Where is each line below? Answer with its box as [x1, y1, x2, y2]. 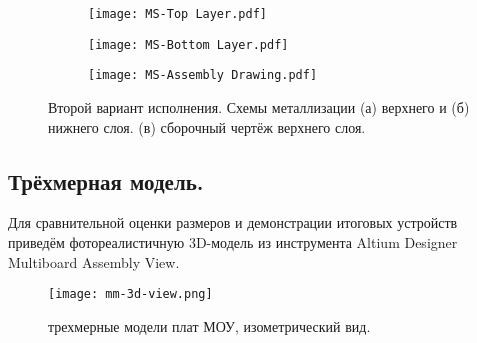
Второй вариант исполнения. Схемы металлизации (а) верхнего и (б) [48, 96, 470, 117]
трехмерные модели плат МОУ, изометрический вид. [48, 315, 371, 336]
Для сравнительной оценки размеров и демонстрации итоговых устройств [8, 212, 458, 233]
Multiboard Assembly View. [8, 251, 180, 272]
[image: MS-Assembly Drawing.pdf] [88, 68, 318, 83]
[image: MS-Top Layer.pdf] [88, 7, 267, 21]
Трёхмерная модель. [8, 165, 204, 196]
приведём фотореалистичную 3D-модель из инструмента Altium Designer [8, 231, 458, 252]
